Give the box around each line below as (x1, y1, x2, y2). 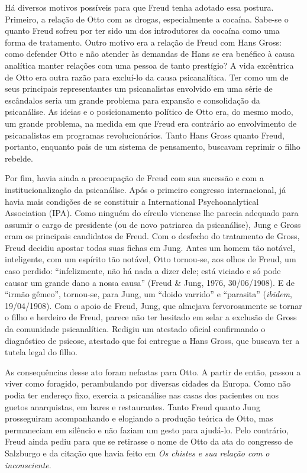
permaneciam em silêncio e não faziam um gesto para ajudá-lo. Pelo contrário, (5, 423, 289, 436)
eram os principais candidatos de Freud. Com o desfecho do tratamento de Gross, (5, 230, 300, 242)
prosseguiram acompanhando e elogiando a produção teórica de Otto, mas (5, 412, 273, 424)
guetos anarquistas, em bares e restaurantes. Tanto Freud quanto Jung (5, 400, 260, 413)
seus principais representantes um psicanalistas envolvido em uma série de (5, 82, 273, 95)
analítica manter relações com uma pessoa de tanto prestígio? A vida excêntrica (5, 59, 294, 71)
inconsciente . (5, 458, 51, 471)
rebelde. (5, 152, 33, 164)
